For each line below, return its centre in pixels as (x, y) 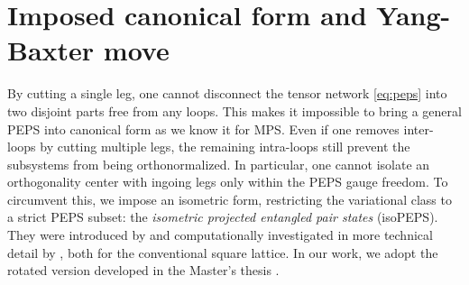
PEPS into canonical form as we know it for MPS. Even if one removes (203, 129)
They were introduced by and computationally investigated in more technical (220, 235)
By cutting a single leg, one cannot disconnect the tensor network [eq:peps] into (227, 93)
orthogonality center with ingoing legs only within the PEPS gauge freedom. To (228, 182)
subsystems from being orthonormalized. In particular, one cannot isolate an (219, 164)
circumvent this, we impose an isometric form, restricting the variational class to (230, 199)
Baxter (51, 50)
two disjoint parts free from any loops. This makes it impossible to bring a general (234, 110)
